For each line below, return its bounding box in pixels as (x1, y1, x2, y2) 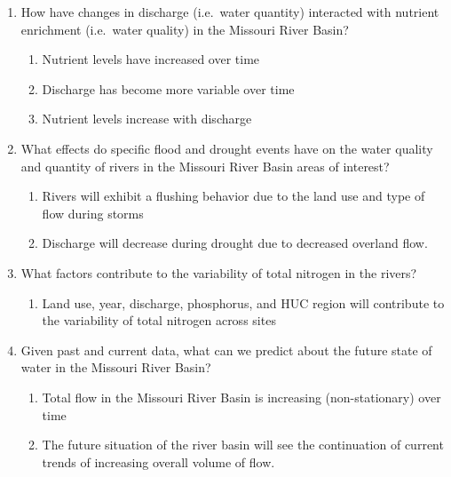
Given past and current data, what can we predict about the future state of (20, 340, 432, 359)
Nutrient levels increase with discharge (42, 109, 252, 128)
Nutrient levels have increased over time (42, 50, 260, 68)
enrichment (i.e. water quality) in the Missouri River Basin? (20, 20, 349, 38)
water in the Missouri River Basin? (20, 358, 211, 377)
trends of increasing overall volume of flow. (42, 452, 275, 471)
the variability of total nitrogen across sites (42, 311, 276, 330)
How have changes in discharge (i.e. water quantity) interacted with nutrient (20, 3, 439, 20)
